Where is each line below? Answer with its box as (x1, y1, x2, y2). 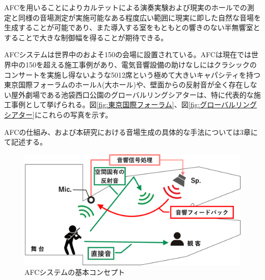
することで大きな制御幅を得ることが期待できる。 (4, 32, 168, 42)
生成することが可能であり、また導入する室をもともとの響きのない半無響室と (4, 22, 260, 33)
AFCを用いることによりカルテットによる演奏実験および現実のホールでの (4, 2, 247, 12)
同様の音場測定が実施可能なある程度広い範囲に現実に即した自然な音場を (18, 12, 261, 22)
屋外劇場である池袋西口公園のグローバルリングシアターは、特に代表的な (11, 89, 254, 100)
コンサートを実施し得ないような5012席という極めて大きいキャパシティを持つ (4, 69, 260, 80)
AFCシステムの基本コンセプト (24, 267, 125, 277)
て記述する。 (4, 136, 47, 147)
